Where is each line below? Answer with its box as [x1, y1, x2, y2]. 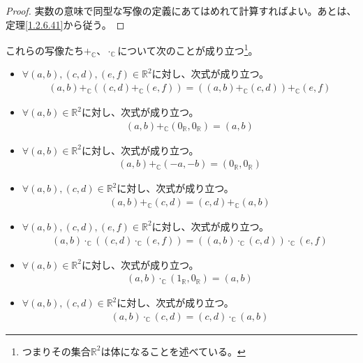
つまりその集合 [22, 343, 91, 358]
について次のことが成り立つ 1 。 [117, 41, 258, 57]
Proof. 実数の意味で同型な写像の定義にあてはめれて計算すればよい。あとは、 [6, 3, 357, 17]
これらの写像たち [6, 43, 84, 57]
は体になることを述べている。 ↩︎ [101, 343, 246, 358]
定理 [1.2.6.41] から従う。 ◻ [6, 17, 125, 31]
